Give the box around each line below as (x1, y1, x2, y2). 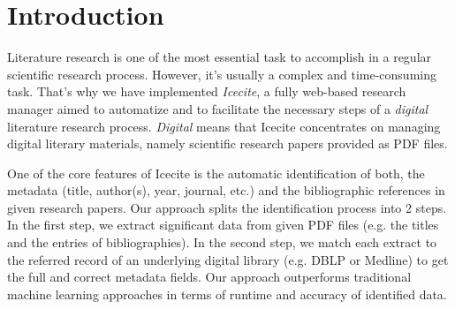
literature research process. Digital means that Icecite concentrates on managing (7, 117, 441, 135)
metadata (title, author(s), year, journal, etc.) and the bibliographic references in (7, 181, 445, 200)
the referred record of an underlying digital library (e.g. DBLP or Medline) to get (7, 250, 449, 268)
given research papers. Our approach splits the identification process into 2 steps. (7, 198, 447, 216)
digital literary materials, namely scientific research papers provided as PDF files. (7, 134, 448, 153)
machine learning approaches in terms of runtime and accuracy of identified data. (7, 284, 447, 303)
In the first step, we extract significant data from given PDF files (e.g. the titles (7, 215, 439, 234)
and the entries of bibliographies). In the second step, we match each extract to (7, 233, 437, 252)
